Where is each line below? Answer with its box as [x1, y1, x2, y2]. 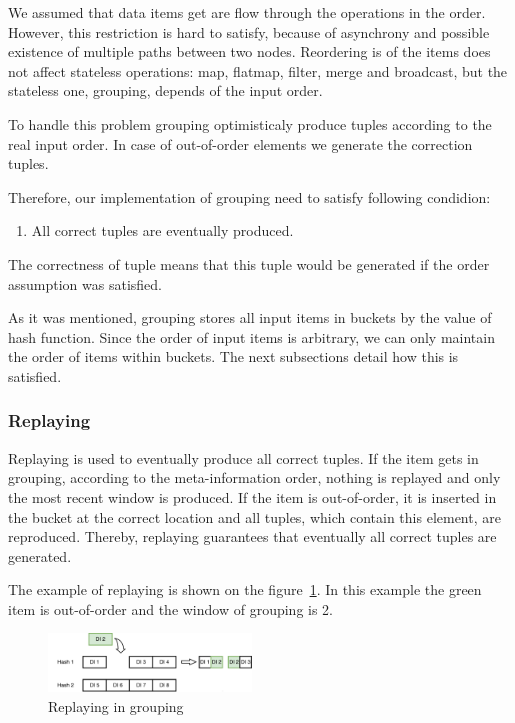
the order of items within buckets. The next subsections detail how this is [8, 346, 459, 367]
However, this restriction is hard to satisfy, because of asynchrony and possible [8, 21, 490, 42]
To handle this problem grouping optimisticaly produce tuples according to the [8, 113, 492, 134]
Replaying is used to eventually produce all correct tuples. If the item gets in [8, 447, 479, 468]
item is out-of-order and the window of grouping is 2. [8, 598, 334, 619]
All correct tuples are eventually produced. [31, 220, 294, 241]
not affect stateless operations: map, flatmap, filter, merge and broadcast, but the [8, 60, 508, 81]
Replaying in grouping [48, 696, 184, 717]
